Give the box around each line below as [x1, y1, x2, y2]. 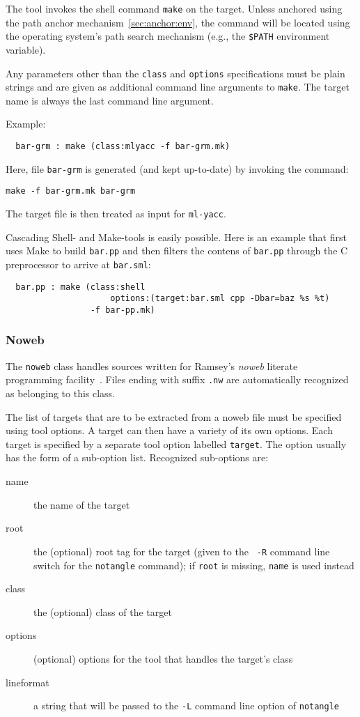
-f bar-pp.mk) [90, 304, 155, 315]
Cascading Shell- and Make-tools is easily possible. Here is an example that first [6, 229, 347, 244]
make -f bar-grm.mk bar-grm [6, 186, 136, 196]
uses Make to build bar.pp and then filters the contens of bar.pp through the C [6, 243, 348, 258]
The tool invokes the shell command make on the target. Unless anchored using [6, 1, 343, 15]
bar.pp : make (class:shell [15, 282, 146, 292]
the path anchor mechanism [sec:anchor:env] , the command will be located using [6, 15, 350, 29]
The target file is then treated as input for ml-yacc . [6, 206, 226, 220]
